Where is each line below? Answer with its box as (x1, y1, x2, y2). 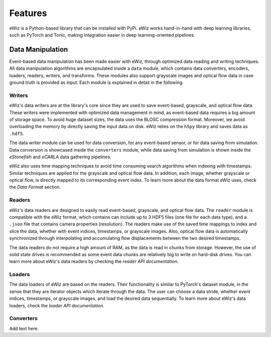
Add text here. (9, 325, 39, 331)
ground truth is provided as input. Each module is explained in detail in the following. (9, 79, 184, 85)
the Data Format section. (9, 184, 61, 190)
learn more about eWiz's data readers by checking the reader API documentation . (9, 259, 179, 265)
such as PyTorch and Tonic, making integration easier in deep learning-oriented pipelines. (9, 32, 195, 38)
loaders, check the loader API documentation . (9, 302, 105, 308)
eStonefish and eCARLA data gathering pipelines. (9, 154, 111, 160)
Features (9, 8, 47, 19)
